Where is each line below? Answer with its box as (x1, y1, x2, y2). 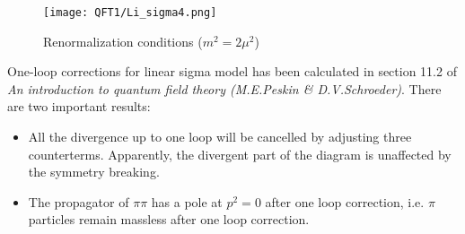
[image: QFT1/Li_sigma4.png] (43, 6, 217, 19)
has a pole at (151, 192, 223, 211)
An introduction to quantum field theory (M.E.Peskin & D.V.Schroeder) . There (7, 79, 442, 98)
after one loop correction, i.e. (265, 192, 425, 211)
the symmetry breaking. (28, 162, 160, 181)
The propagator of (28, 192, 129, 211)
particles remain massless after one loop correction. (28, 210, 310, 229)
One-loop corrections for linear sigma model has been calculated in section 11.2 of (7, 62, 457, 81)
